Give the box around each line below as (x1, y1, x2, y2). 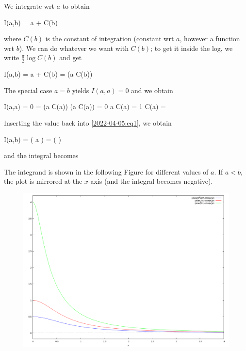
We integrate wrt (4, 1, 54, 11)
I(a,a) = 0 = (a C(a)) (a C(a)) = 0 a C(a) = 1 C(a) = (4, 101, 166, 112)
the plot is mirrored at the (4, 176, 82, 186)
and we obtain (131, 85, 173, 95)
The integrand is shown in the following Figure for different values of (4, 166, 209, 176)
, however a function (180, 33, 240, 44)
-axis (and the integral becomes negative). (88, 176, 213, 186)
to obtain (62, 1, 90, 11)
